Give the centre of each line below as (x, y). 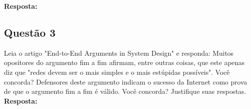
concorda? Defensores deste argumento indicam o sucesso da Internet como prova (125, 81)
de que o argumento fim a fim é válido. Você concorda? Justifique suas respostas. (125, 91)
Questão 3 (30, 32)
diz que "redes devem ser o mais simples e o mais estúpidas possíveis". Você (117, 72)
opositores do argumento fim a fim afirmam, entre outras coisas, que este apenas (124, 62)
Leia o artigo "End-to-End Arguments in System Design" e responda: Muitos (119, 53)
